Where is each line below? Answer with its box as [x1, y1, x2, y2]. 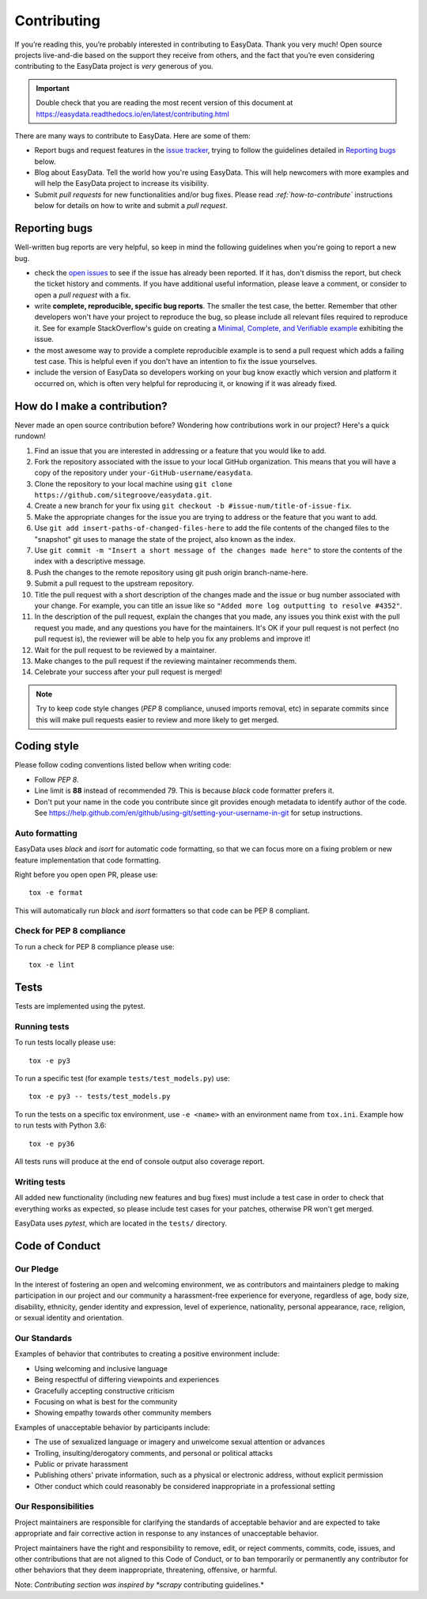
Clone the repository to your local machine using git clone [34, 479, 232, 488]
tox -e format [28, 889, 83, 897]
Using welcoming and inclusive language [34, 1363, 168, 1373]
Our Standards [14, 1333, 73, 1343]
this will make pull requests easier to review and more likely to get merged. [36, 714, 280, 724]
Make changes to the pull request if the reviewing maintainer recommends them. [34, 656, 297, 665]
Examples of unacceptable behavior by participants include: [14, 1423, 210, 1432]
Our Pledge [14, 1263, 59, 1274]
